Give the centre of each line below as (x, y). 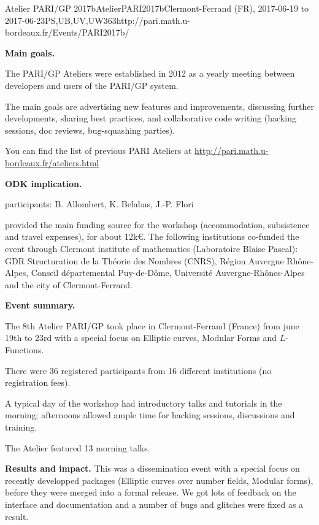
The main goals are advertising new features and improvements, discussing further (159, 106)
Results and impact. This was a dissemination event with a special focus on (152, 468)
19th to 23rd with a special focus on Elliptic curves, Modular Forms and (141, 338)
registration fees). (38, 382)
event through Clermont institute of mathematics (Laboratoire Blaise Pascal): (152, 248)
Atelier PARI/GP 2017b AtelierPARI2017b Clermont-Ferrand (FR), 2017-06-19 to (157, 8)
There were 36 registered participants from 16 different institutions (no (138, 370)
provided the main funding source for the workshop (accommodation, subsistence (157, 224)
